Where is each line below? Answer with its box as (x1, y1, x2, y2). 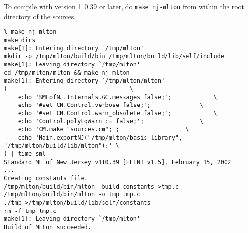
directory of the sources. (4, 11, 76, 21)
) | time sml (4, 150, 46, 158)
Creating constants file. (4, 175, 88, 182)
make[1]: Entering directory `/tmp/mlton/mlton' (4, 77, 165, 85)
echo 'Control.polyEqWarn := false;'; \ (18, 118, 204, 125)
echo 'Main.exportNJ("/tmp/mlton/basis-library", (18, 134, 183, 141)
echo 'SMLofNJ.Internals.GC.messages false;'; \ (18, 93, 217, 101)
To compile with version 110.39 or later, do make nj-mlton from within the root (4, 1, 244, 11)
